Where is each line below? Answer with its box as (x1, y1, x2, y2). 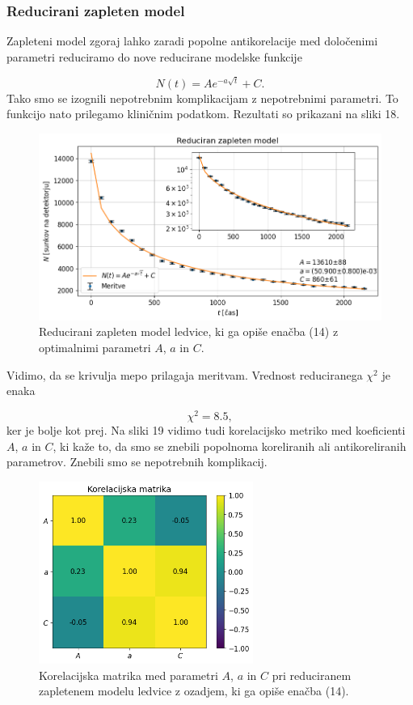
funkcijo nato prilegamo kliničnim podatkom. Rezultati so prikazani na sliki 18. (6, 105, 400, 122)
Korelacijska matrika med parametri (39, 666, 218, 683)
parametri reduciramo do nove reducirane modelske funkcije (6, 48, 302, 65)
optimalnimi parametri (39, 339, 151, 356)
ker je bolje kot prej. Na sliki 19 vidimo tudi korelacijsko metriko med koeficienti (6, 421, 406, 438)
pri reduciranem (272, 666, 352, 683)
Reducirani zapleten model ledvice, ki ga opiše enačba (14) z (39, 323, 339, 340)
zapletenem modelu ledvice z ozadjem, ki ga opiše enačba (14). (39, 682, 349, 699)
